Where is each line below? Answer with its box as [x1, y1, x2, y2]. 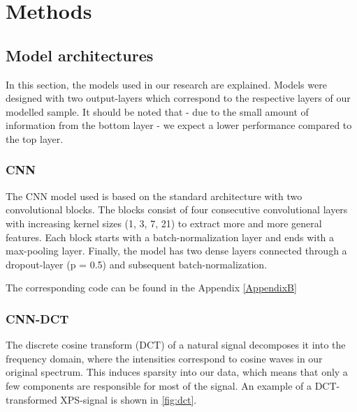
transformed [6, 392, 57, 406]
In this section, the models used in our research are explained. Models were [6, 77, 327, 91]
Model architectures [6, 44, 154, 66]
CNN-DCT [6, 310, 69, 327]
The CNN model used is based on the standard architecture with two [6, 188, 303, 203]
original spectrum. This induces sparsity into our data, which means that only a [6, 365, 348, 379]
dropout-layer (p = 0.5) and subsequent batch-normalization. [6, 257, 268, 271]
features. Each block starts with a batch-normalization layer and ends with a [6, 229, 335, 244]
